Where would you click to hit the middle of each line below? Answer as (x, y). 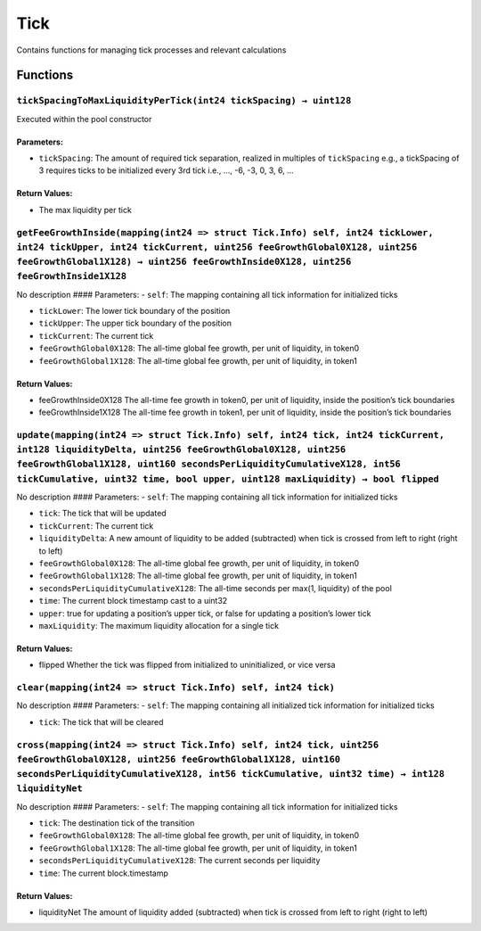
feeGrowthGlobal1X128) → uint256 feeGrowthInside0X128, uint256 (184, 262)
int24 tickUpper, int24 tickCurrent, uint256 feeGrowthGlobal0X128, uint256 (217, 247)
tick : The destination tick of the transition (117, 823)
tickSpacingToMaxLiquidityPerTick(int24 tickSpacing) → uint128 (184, 101)
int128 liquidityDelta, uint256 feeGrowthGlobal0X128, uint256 (181, 450)
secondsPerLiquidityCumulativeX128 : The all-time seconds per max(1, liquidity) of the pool (215, 588)
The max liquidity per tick (86, 210)
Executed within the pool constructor (84, 119)
